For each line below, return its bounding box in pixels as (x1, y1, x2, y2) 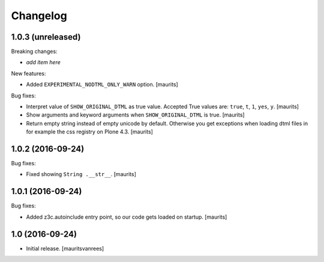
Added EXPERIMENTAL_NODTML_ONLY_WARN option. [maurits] (26, 81, 178, 88)
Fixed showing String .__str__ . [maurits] (26, 171, 136, 178)
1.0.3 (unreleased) (11, 32, 81, 42)
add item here (26, 59, 61, 66)
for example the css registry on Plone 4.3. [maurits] (26, 128, 153, 135)
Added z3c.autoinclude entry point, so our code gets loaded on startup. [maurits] (26, 213, 227, 221)
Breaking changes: (11, 48, 58, 55)
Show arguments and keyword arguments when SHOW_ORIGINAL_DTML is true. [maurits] (26, 111, 245, 118)
